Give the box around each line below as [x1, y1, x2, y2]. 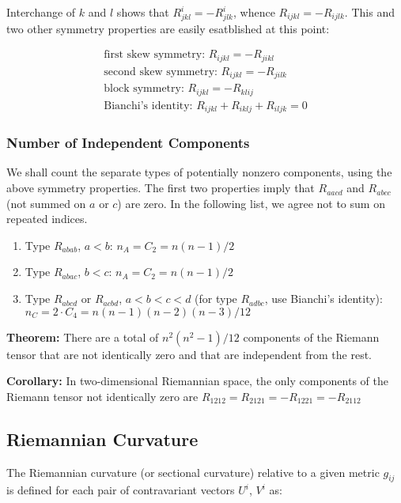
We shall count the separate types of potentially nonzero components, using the [6, 164, 392, 180]
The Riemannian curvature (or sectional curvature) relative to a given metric [6, 463, 380, 480]
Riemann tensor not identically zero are [6, 388, 199, 404]
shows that [116, 4, 169, 20]
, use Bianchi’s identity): [264, 290, 383, 307]
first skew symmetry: [104, 49, 206, 61]
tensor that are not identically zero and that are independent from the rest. [6, 346, 373, 362]
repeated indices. [6, 210, 88, 227]
